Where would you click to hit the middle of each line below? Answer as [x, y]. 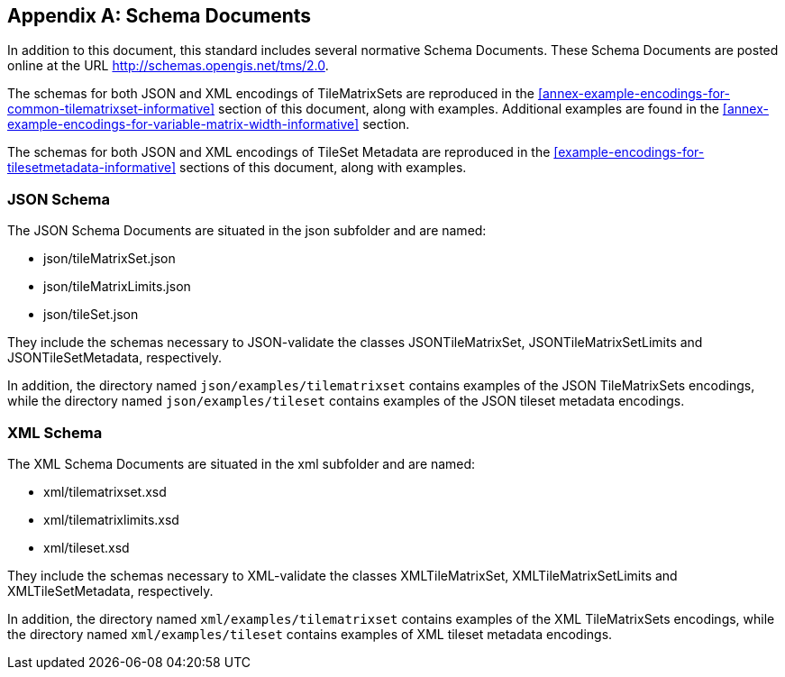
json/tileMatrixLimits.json [117, 287]
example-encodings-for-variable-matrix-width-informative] [183, 124]
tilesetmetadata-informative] [92, 168]
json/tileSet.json [91, 315]
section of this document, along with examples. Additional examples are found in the [469, 109]
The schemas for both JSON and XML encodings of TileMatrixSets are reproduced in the [271, 94]
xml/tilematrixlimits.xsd [111, 519]
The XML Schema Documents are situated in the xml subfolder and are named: [242, 463]
